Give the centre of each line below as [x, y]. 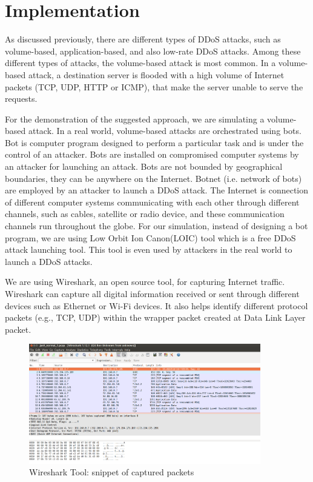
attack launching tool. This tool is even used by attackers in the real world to [149, 249]
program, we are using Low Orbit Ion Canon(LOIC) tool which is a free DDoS [150, 237]
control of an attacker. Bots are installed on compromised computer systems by [152, 154]
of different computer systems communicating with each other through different [152, 202]
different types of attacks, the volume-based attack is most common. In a [140, 63]
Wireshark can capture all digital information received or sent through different [152, 293]
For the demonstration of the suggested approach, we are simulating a [135, 119]
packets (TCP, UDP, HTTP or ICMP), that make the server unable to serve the [154, 86]
